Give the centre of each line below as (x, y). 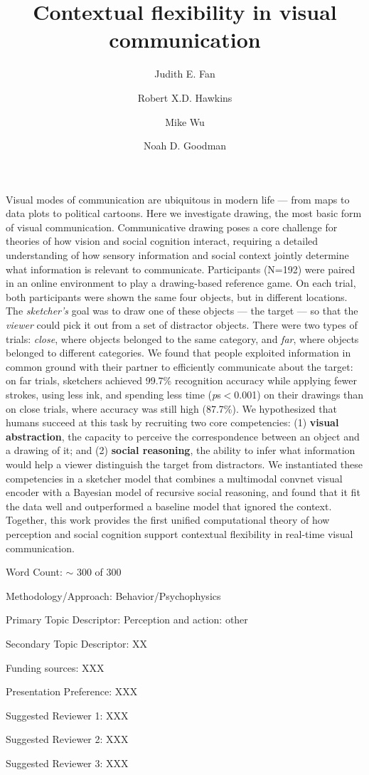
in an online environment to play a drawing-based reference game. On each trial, (181, 283)
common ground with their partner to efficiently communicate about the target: (180, 366)
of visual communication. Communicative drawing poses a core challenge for (172, 227)
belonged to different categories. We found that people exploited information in (178, 353)
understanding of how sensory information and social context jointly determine (177, 255)
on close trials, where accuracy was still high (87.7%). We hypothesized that (171, 408)
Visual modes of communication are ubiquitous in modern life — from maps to (178, 199)
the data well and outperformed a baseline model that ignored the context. (169, 506)
